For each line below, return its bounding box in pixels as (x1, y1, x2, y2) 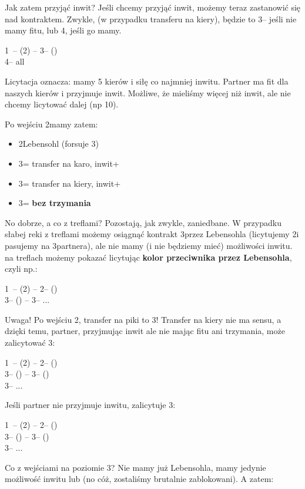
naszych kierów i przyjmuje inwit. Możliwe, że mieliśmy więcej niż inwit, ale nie (5, 86, 291, 99)
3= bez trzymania (18, 197, 91, 209)
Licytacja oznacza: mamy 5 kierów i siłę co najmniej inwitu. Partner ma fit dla (5, 75, 289, 87)
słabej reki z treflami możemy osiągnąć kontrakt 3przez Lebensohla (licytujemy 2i (5, 228, 299, 240)
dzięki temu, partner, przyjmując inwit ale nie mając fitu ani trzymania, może (5, 325, 285, 337)
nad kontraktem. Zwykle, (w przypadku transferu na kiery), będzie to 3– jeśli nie (5, 12, 297, 25)
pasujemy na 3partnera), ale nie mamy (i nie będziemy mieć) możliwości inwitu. (5, 239, 293, 251)
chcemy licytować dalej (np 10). (5, 98, 119, 110)
